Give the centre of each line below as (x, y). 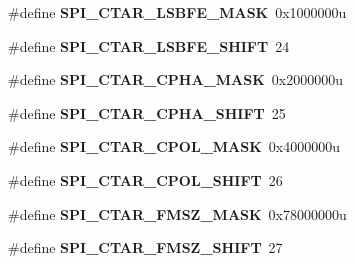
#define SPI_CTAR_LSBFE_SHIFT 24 (149, 45)
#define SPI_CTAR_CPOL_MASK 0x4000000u (174, 146)
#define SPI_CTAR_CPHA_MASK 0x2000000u (176, 79)
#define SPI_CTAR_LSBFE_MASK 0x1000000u (177, 12)
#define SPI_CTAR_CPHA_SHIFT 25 (147, 112)
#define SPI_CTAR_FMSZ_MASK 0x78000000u (177, 213)
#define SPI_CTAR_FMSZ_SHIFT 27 (145, 247)
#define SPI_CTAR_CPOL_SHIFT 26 (145, 179)
